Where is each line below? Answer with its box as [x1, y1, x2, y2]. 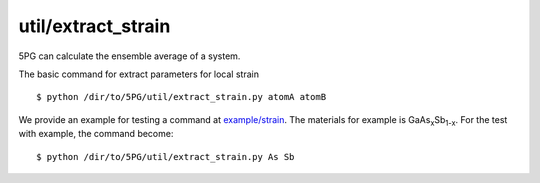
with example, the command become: [18, 128, 174, 140]
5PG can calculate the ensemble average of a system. [18, 50, 241, 62]
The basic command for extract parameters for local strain [18, 68, 260, 80]
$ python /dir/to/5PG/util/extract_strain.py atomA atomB [36, 91, 327, 103]
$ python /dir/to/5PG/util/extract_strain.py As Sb [36, 151, 295, 162]
